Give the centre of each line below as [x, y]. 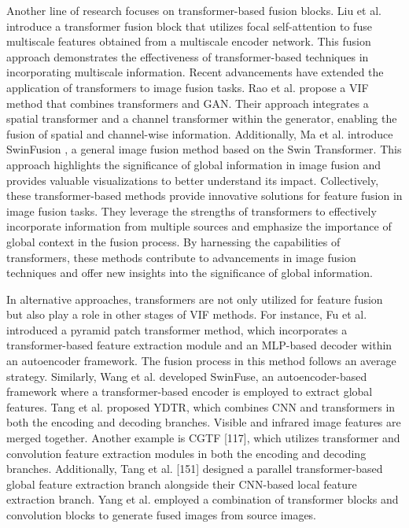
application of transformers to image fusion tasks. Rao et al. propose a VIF [188, 87]
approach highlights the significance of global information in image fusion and [193, 164]
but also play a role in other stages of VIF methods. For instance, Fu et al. [187, 314]
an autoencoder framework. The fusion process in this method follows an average [201, 361]
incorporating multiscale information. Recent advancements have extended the [195, 72]
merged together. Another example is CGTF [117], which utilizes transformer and [203, 438]
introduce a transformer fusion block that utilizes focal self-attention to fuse [189, 26]
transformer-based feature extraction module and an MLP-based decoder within [199, 345]
